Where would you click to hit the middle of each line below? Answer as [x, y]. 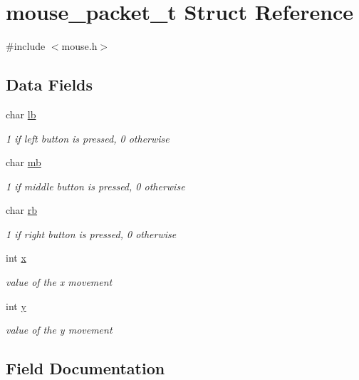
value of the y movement [59, 330]
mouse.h [79, 46]
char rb [22, 210]
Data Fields [50, 84]
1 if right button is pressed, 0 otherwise [91, 233]
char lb [21, 114]
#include [26, 46]
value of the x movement [59, 282]
